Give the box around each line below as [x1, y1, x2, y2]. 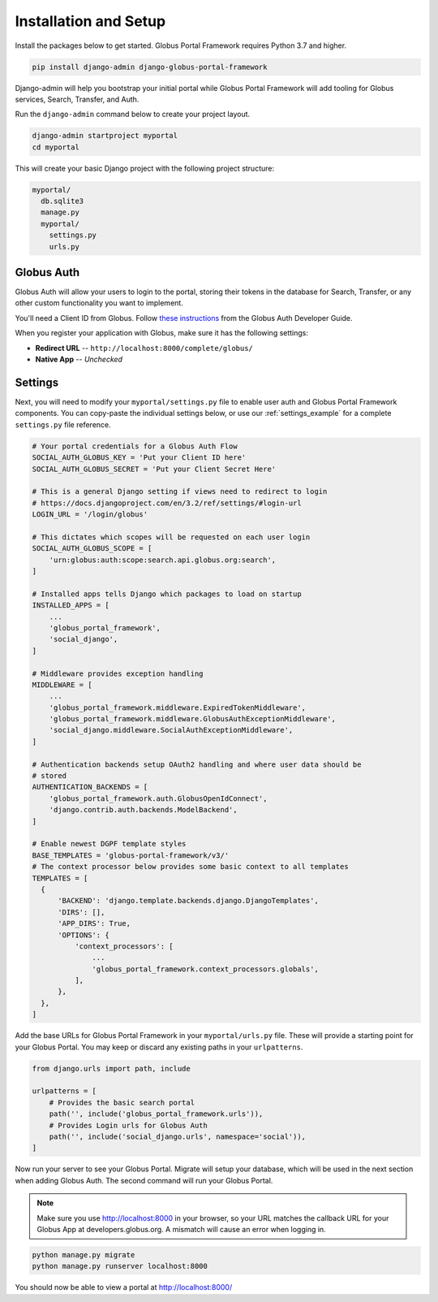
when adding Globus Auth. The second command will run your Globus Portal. [15, 1175, 273, 1185]
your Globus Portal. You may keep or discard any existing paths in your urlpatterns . [15, 1042, 303, 1052]
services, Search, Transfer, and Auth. [15, 94, 140, 104]
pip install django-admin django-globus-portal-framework [32, 62, 268, 71]
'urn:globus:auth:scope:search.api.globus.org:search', [49, 555, 277, 564]
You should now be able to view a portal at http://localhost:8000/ [15, 1283, 233, 1292]
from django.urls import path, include [32, 1064, 191, 1073]
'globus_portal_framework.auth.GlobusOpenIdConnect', [49, 794, 268, 803]
